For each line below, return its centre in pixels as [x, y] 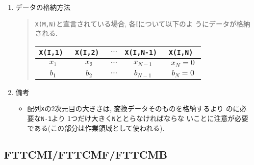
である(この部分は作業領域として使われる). [96, 128]
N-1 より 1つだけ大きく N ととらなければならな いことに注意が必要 [145, 118]
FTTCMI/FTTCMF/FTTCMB [86, 154]
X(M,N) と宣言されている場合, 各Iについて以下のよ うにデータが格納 [142, 23]
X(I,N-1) [141, 52]
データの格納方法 [43, 7]
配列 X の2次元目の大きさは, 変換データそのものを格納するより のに [133, 108]
